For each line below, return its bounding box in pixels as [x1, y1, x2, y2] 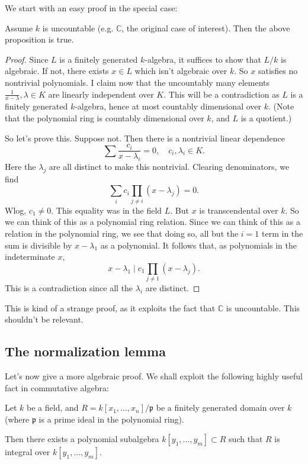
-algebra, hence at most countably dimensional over [75, 100, 262, 112]
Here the [5, 160, 36, 173]
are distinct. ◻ [145, 282, 200, 294]
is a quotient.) [240, 111, 292, 124]
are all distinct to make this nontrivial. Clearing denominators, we [49, 160, 290, 173]
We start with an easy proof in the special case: [5, 2, 178, 14]
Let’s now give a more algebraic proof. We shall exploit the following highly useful [5, 370, 303, 382]
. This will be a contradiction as [163, 88, 280, 100]
